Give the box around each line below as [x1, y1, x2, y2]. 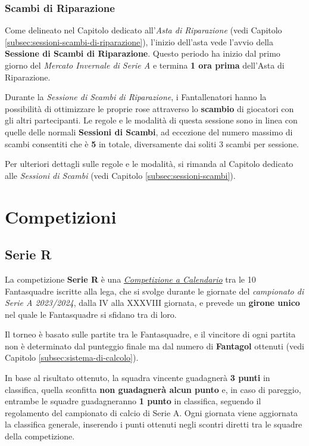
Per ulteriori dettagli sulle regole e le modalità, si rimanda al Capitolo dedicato [5, 157, 294, 170]
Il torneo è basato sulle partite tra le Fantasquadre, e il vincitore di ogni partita [5, 328, 296, 340]
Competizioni [5, 204, 117, 228]
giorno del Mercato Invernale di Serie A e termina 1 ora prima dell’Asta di [5, 59, 285, 71]
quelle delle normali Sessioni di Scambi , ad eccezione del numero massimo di [5, 125, 293, 138]
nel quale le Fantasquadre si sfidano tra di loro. [5, 308, 177, 320]
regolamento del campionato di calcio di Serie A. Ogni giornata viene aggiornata [5, 406, 298, 419]
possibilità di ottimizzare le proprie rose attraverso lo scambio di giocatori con [5, 102, 294, 114]
